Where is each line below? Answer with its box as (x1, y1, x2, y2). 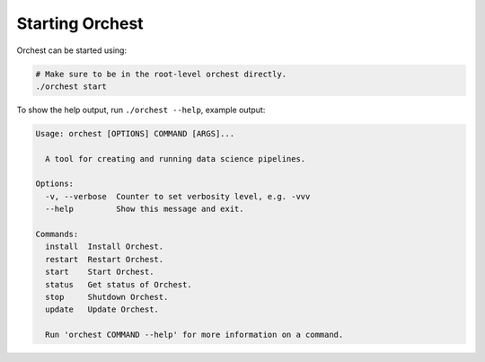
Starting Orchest (16, 13, 144, 33)
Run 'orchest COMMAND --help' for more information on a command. (45, 330, 344, 340)
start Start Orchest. (45, 267, 154, 278)
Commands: (35, 229, 79, 240)
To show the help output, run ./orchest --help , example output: (16, 104, 266, 115)
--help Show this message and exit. (45, 204, 244, 215)
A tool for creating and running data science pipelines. (45, 154, 306, 163)
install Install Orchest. (45, 242, 164, 252)
